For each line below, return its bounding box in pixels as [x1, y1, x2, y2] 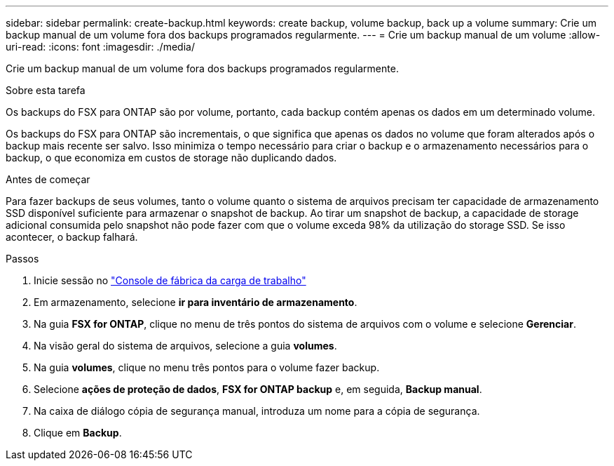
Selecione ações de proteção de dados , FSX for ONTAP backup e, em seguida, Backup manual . [34, 383, 482, 395]
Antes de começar [6, 173, 90, 185]
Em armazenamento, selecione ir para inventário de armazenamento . [34, 296, 357, 308]
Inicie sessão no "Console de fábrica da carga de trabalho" [34, 274, 306, 286]
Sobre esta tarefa [6, 84, 86, 96]
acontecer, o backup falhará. [6, 231, 138, 243]
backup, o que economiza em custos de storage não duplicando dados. [6, 152, 337, 164]
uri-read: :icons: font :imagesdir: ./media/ [6, 41, 195, 53]
